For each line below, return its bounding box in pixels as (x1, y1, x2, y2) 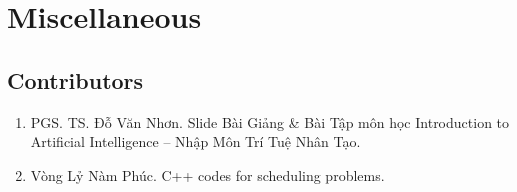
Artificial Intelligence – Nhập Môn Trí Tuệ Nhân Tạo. (30, 131, 361, 152)
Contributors (7, 64, 144, 95)
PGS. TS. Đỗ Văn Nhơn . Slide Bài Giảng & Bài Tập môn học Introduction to (30, 111, 510, 132)
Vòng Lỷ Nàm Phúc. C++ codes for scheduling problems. (30, 164, 385, 185)
